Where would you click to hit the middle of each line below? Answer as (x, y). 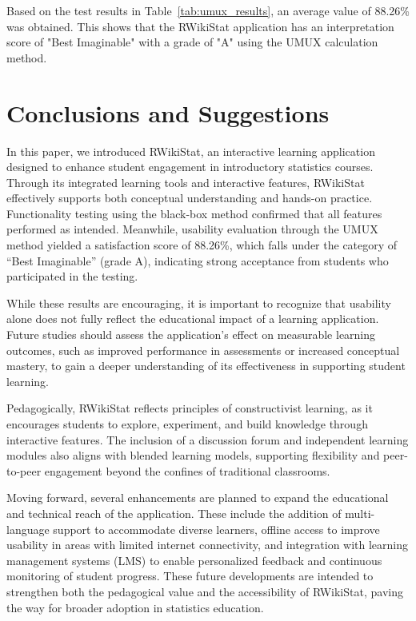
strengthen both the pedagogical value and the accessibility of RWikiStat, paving (205, 591)
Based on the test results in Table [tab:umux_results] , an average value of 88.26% (208, 10)
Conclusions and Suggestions (168, 112)
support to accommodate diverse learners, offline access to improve (216, 529)
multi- (360, 513)
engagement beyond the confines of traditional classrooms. (187, 470)
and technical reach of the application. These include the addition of (174, 513)
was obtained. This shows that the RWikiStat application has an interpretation (200, 26)
